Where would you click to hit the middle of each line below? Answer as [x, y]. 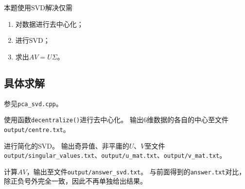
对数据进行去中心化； [49, 24]
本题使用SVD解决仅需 [38, 7]
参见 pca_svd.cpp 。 [33, 103]
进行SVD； [33, 40]
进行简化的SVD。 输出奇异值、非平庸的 [67, 145]
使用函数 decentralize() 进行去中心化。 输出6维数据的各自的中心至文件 [116, 120]
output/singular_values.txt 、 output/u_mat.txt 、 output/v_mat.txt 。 [115, 155]
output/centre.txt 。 [37, 129]
